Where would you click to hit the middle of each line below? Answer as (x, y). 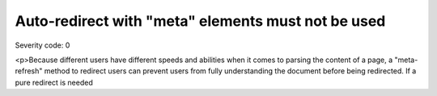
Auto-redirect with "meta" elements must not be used (200, 21)
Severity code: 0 (42, 45)
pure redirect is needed (54, 82)
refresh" (29, 71)
